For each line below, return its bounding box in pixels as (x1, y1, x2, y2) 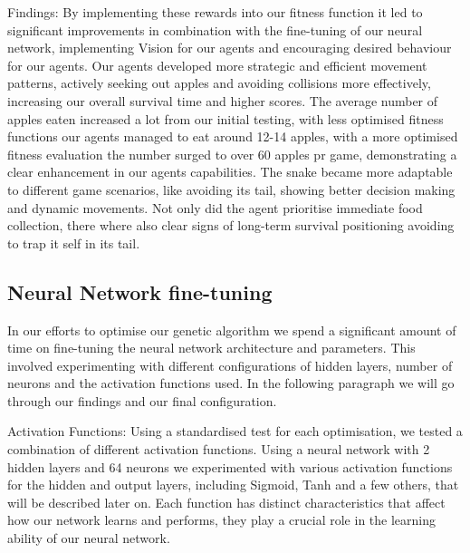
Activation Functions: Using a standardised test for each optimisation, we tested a (7, 422, 463, 441)
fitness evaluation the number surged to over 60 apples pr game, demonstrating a (7, 144, 457, 163)
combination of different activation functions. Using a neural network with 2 (7, 440, 430, 459)
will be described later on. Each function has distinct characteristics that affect (7, 492, 446, 511)
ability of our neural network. (7, 529, 170, 548)
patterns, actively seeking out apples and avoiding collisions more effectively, (7, 73, 431, 92)
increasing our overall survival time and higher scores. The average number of (7, 91, 438, 110)
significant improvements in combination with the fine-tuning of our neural (7, 20, 423, 39)
